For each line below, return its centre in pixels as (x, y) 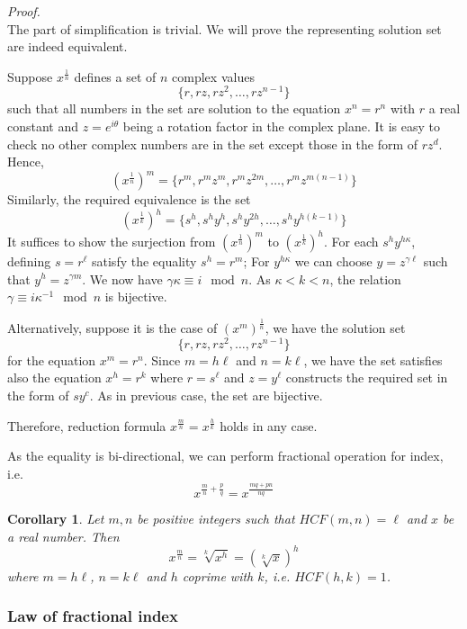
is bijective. (136, 297)
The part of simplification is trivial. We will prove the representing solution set (225, 28)
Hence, (26, 162)
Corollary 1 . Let (56, 519)
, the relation (365, 279)
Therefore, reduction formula (87, 425)
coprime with (218, 575)
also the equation (54, 377)
